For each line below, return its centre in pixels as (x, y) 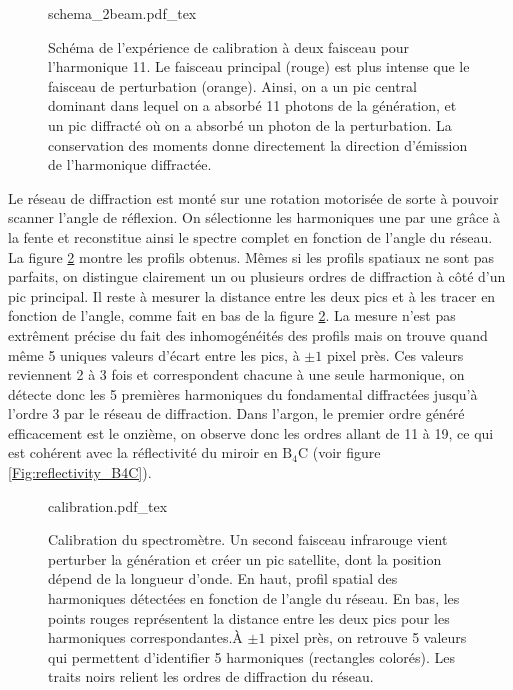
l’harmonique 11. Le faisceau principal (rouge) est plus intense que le (259, 66)
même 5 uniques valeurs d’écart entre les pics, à (154, 354)
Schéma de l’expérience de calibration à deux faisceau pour (229, 46)
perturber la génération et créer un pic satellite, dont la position (245, 558)
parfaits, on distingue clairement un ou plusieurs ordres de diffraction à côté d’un (257, 276)
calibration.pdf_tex (108, 505)
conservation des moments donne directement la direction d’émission (258, 144)
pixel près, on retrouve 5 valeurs (368, 637)
